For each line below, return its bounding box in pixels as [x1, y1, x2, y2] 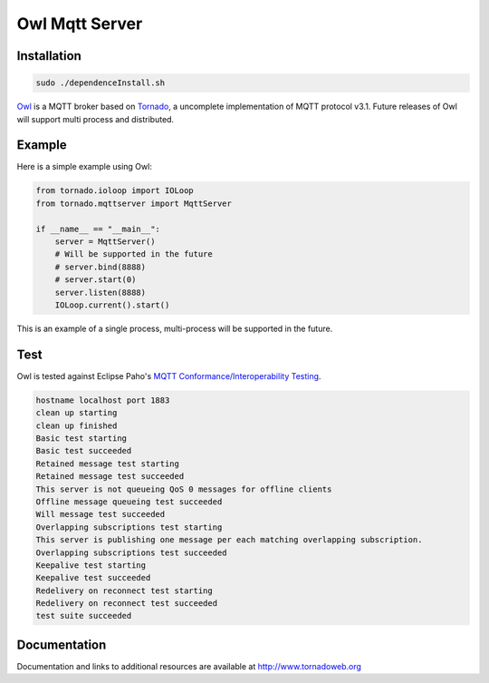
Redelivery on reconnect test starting [35, 585, 213, 596]
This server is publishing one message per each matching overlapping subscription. [35, 535, 423, 545]
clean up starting [35, 408, 118, 418]
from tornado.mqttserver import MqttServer [35, 198, 233, 209]
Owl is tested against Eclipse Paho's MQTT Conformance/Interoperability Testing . [16, 370, 321, 381]
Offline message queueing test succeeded [35, 496, 223, 507]
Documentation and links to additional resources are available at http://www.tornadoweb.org [16, 660, 362, 671]
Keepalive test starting [35, 560, 147, 571]
